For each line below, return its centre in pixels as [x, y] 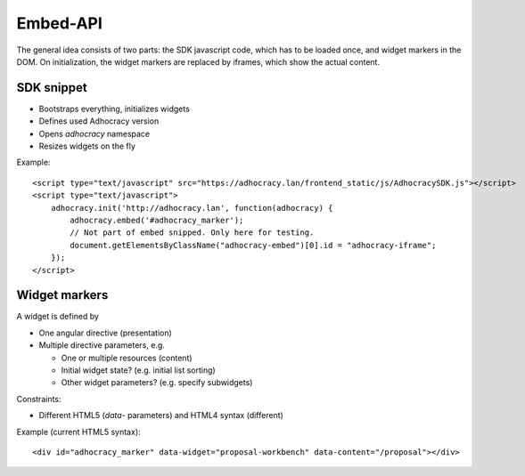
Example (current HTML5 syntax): [79, 432]
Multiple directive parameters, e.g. [102, 345]
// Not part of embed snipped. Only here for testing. [192, 233]
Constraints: [39, 399]
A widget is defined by [58, 317]
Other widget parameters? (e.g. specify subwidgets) [157, 383]
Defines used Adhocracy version [99, 121]
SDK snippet [52, 88]
